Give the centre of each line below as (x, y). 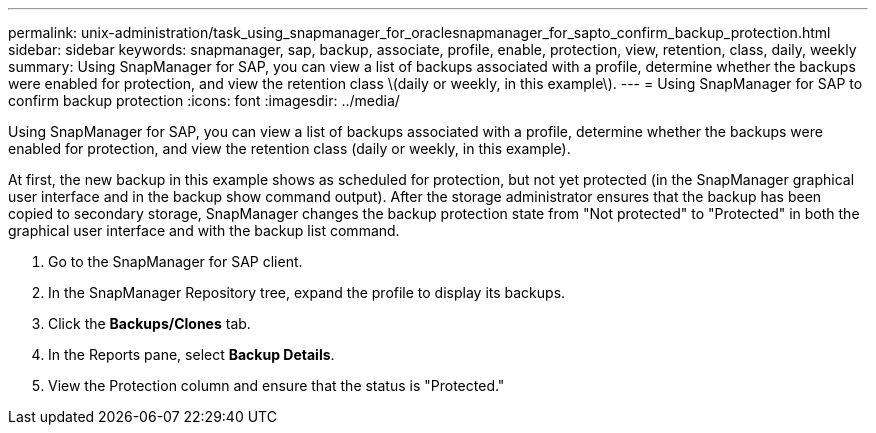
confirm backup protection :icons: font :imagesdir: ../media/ (204, 100)
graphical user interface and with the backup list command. (204, 230)
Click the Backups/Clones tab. (149, 323)
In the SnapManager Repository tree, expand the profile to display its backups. (307, 292)
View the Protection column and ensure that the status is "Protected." (276, 385)
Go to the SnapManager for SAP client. (175, 261)
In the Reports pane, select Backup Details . (191, 354)
